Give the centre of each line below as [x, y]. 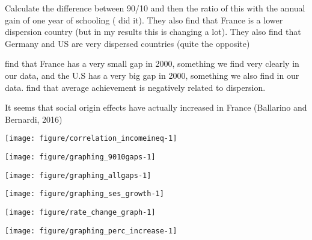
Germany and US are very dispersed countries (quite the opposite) [127, 43]
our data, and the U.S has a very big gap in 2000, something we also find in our [152, 75]
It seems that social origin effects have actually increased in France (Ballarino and [156, 107]
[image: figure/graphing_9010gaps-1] [80, 157]
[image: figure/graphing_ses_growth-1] [84, 194]
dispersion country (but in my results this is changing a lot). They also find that [153, 32]
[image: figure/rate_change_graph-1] [80, 212]
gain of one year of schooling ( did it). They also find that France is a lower [144, 20]
